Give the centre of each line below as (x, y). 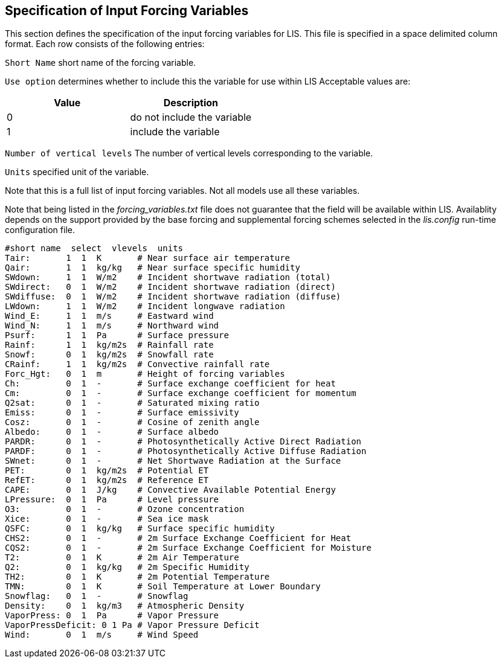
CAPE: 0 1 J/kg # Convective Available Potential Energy (170, 490)
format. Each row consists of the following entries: (105, 44)
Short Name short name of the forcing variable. (101, 63)
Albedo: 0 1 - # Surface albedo (112, 432)
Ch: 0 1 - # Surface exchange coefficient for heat (170, 384)
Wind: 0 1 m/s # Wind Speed (102, 635)
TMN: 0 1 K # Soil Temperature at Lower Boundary (163, 587)
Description (191, 103)
